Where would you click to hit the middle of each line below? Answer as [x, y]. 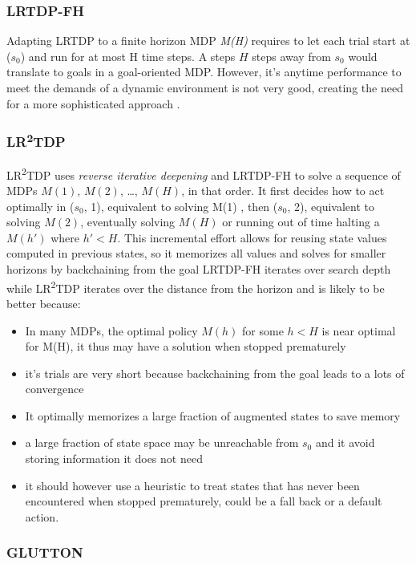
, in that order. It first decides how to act [283, 191]
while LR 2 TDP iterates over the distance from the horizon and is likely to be [196, 286]
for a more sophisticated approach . [93, 103]
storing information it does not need [114, 459]
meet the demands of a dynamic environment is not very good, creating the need [205, 87]
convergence [55, 389]
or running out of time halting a [301, 222]
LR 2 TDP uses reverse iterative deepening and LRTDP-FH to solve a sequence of [204, 173]
